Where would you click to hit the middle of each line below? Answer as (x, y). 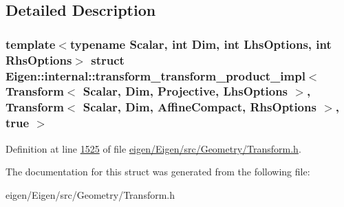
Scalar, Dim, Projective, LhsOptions (185, 91)
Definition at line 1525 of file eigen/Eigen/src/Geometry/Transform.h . (153, 148)
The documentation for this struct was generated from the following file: (158, 172)
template (31, 44)
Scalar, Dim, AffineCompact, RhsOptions (200, 107)
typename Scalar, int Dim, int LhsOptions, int (201, 44)
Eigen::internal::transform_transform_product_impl (155, 75)
